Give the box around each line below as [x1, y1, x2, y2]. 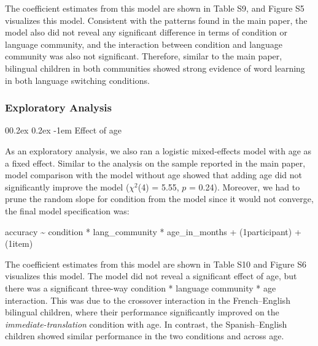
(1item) [5, 237, 33, 250]
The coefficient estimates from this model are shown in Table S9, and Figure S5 [5, 2, 304, 14]
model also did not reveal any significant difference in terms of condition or [5, 26, 288, 39]
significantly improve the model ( [5, 180, 130, 193]
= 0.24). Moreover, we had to [189, 180, 300, 193]
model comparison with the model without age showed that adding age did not [5, 168, 302, 181]
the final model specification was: [5, 204, 130, 217]
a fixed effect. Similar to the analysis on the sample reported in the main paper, [5, 156, 306, 169]
